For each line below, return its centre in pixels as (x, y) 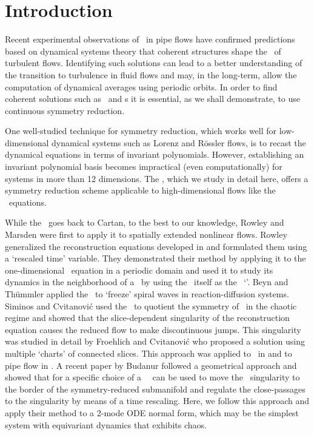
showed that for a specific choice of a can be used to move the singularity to (152, 377)
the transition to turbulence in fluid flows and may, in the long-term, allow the (151, 74)
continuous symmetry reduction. (65, 110)
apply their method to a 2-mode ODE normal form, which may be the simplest (152, 412)
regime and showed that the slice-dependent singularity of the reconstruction (147, 318)
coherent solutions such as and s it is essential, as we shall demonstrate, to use (153, 99)
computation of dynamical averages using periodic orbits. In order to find (141, 86)
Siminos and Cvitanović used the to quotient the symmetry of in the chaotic (151, 305)
